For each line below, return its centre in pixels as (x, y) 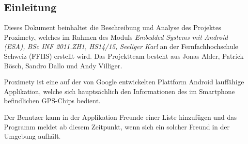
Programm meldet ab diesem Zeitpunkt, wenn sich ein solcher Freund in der (117, 126)
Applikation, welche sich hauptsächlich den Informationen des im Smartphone (119, 91)
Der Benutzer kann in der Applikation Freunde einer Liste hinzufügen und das (120, 117)
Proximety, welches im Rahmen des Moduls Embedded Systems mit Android (116, 37)
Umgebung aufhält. (32, 136)
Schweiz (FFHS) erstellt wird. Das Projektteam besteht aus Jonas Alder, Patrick (124, 56)
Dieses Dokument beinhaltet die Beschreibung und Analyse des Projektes (113, 27)
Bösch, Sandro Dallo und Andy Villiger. (63, 65)
